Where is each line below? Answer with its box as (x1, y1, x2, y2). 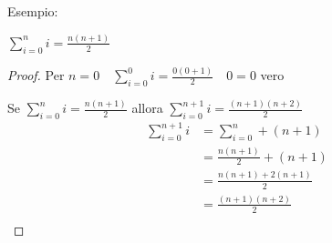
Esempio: (7, 2, 58, 20)
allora (131, 98, 163, 117)
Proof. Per (7, 66, 65, 85)
